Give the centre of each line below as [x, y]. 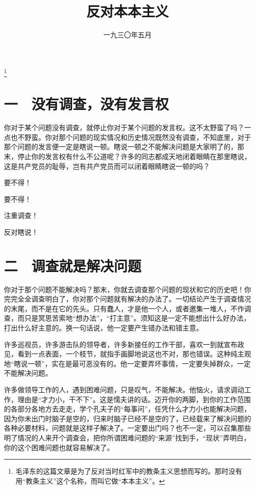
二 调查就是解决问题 [73, 265]
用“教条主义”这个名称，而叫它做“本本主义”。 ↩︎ [90, 480]
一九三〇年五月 [127, 35]
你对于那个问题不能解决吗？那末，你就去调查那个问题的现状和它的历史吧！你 [127, 289]
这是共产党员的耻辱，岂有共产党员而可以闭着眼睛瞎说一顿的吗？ [107, 166]
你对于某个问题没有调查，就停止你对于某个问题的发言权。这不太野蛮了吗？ [124, 127]
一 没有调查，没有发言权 [87, 104]
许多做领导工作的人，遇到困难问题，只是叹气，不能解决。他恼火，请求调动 [124, 389]
